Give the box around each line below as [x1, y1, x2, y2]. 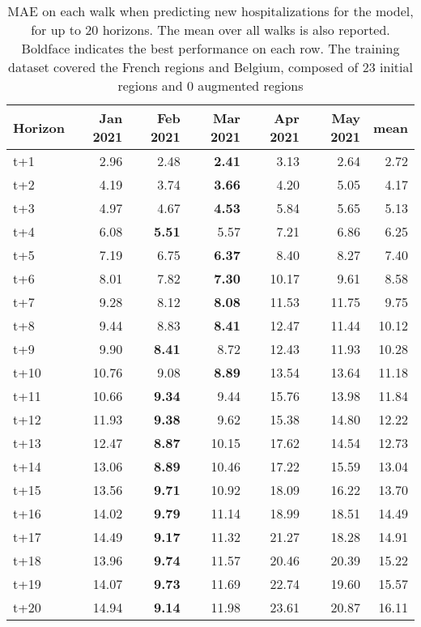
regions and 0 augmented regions [117, 76, 304, 95]
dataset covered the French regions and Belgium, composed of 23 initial [8, 58, 413, 76]
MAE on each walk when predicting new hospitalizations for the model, [7, 2, 414, 20]
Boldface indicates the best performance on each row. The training [21, 39, 400, 58]
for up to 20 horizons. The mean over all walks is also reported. [31, 20, 390, 39]
